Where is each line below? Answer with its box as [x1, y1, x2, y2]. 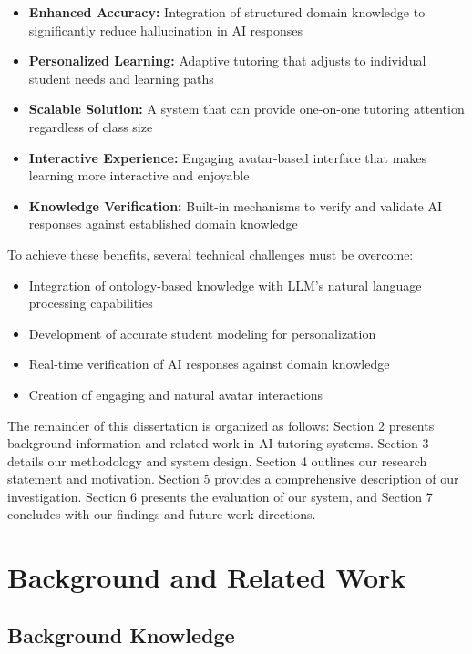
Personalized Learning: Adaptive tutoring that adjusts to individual [28, 51, 426, 70]
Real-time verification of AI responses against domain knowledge [28, 354, 390, 373]
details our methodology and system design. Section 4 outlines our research [7, 451, 427, 470]
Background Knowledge [7, 620, 235, 649]
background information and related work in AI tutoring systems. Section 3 [7, 434, 429, 453]
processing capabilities [28, 293, 153, 312]
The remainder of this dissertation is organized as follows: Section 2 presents [7, 415, 435, 434]
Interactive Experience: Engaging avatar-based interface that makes [28, 148, 427, 167]
